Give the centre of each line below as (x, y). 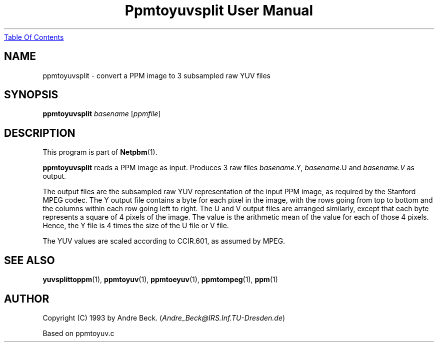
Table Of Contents (34, 37)
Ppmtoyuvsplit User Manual (219, 10)
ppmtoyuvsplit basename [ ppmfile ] (102, 114)
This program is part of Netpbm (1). (100, 152)
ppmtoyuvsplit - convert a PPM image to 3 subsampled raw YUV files (157, 75)
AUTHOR (27, 299)
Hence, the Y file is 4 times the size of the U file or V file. (136, 226)
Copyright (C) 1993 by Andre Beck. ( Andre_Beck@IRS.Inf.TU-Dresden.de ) (164, 318)
